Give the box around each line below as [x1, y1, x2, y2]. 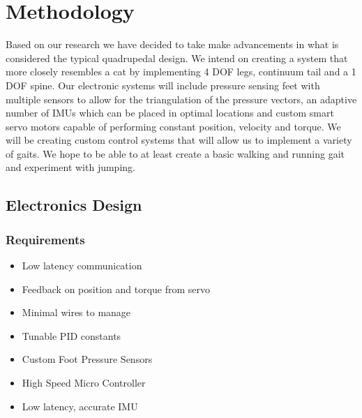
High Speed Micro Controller [22, 375, 146, 390]
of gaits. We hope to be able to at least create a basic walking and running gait [6, 146, 345, 161]
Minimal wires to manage [22, 305, 131, 320]
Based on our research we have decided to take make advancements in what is [6, 37, 339, 52]
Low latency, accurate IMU [22, 398, 138, 413]
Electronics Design [6, 194, 142, 216]
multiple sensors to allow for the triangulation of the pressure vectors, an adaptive [6, 91, 357, 106]
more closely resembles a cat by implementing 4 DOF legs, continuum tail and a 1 [6, 64, 356, 79]
